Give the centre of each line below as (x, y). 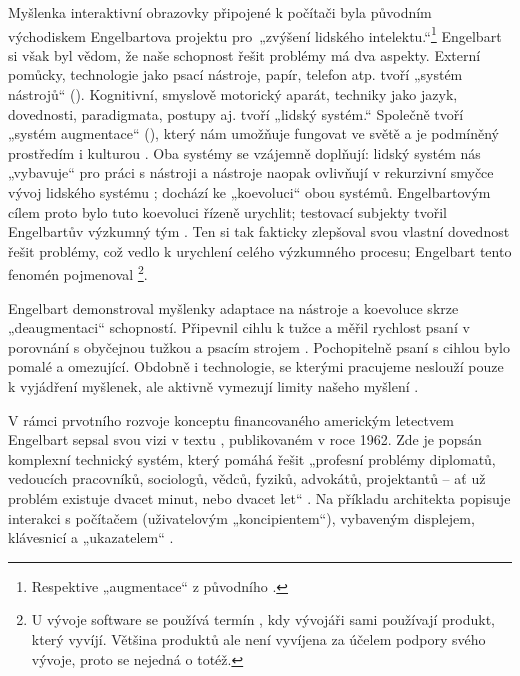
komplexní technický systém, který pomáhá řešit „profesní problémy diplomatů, (252, 458)
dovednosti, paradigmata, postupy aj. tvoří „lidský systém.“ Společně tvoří (236, 113)
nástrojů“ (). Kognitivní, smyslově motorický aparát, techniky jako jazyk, (233, 94)
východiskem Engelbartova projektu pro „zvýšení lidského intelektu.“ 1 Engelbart (255, 34)
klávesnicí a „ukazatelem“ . (91, 537)
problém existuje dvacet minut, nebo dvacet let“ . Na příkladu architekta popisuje (259, 497)
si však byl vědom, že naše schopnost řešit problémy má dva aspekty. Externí (244, 54)
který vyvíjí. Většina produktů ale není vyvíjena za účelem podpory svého (258, 638)
